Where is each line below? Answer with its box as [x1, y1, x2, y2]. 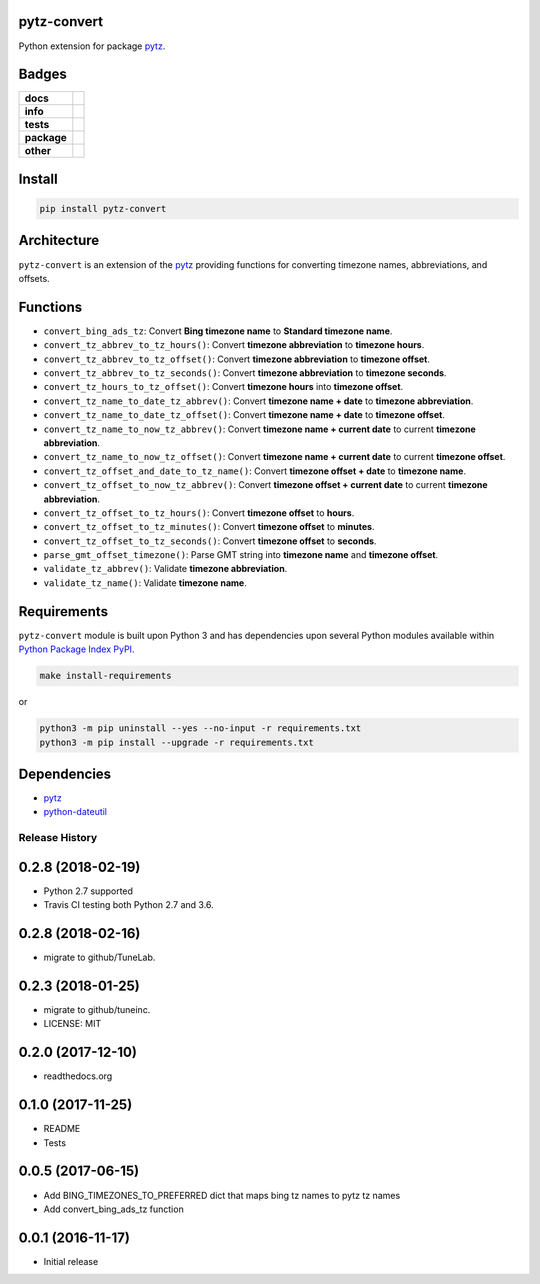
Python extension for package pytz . [18, 40, 166, 52]
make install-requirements [39, 670, 172, 682]
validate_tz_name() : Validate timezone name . [43, 576, 247, 589]
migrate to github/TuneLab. [43, 951, 156, 964]
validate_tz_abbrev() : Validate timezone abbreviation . [43, 563, 288, 575]
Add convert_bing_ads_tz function [43, 1203, 184, 1215]
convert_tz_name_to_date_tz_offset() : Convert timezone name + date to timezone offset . [43, 409, 445, 421]
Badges [18, 66, 67, 83]
